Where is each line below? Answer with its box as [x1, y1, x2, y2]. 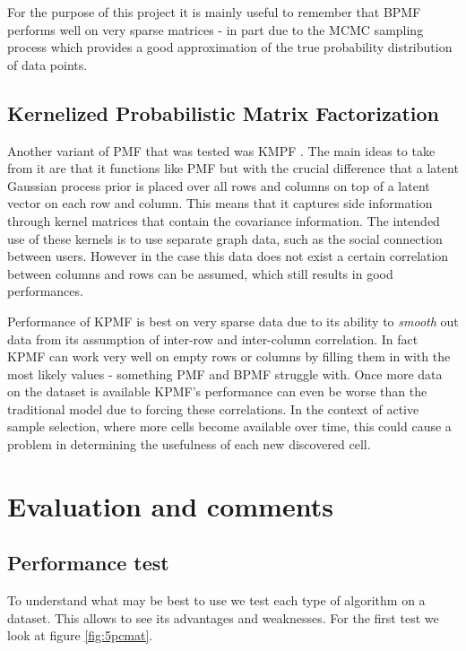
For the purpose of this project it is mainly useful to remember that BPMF [7, 3, 421, 21]
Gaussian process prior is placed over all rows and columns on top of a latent [7, 176, 430, 195]
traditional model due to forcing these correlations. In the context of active [7, 399, 419, 418]
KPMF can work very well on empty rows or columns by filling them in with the [7, 347, 451, 366]
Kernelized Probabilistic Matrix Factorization [7, 99, 440, 126]
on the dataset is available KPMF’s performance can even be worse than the [7, 382, 427, 401]
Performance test [7, 549, 169, 577]
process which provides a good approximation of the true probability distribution [7, 38, 453, 56]
